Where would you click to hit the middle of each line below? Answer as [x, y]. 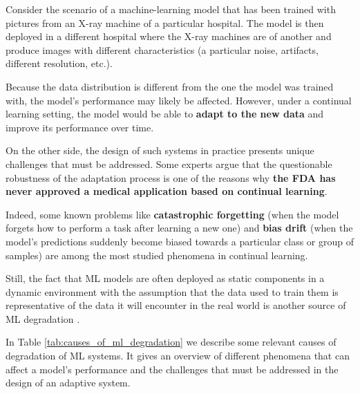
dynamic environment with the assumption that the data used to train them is [172, 291]
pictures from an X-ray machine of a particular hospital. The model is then [165, 22]
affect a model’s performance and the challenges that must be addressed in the [172, 369]
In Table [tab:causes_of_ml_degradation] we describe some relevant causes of [171, 342]
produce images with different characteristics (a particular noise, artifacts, [162, 49]
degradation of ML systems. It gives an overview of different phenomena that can [178, 356]
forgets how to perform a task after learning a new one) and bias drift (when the [179, 228]
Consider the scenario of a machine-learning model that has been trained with [171, 9]
